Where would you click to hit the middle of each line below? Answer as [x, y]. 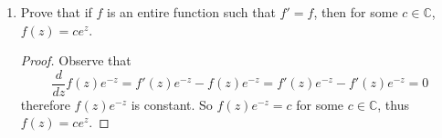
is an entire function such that [191, 12]
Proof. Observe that [76, 60]
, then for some [356, 12]
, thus [393, 104]
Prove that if [56, 12]
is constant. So [172, 104]
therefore [45, 104]
